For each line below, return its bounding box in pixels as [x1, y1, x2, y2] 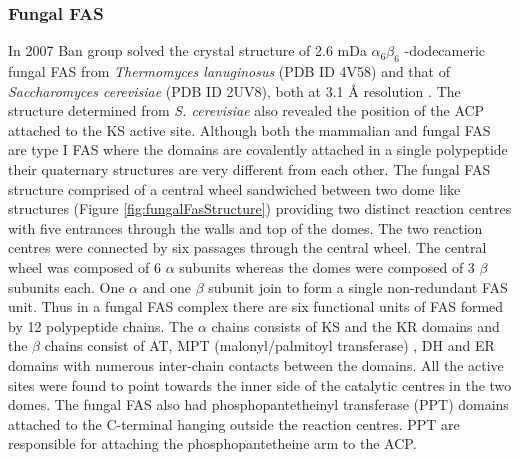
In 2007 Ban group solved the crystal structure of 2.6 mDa [8, 40, 367, 61]
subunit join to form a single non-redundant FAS [208, 276, 508, 297]
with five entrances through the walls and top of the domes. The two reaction [8, 217, 483, 238]
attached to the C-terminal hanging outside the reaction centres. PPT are [8, 413, 460, 434]
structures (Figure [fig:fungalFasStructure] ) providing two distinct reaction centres [8, 198, 512, 219]
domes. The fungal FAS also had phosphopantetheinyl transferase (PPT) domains [8, 394, 509, 415]
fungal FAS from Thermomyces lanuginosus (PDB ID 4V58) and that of [8, 61, 450, 82]
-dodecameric [404, 40, 486, 61]
